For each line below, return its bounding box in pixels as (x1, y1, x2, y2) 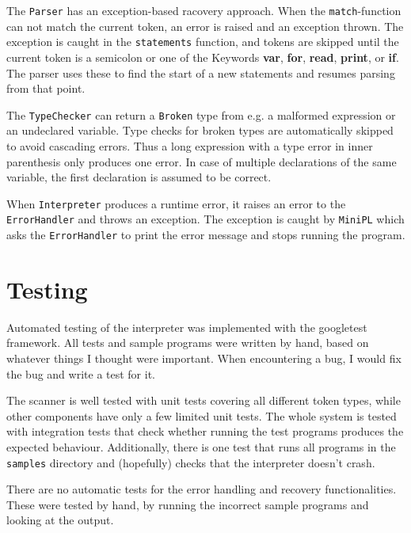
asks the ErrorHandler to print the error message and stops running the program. (6, 227, 405, 243)
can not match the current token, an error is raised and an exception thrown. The (6, 17, 404, 34)
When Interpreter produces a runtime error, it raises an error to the (6, 195, 346, 211)
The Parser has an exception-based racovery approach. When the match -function (6, 2, 401, 18)
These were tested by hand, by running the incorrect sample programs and (6, 496, 369, 512)
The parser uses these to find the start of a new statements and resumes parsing (6, 64, 395, 81)
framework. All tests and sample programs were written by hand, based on (6, 334, 369, 351)
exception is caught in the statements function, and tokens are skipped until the (6, 33, 399, 50)
